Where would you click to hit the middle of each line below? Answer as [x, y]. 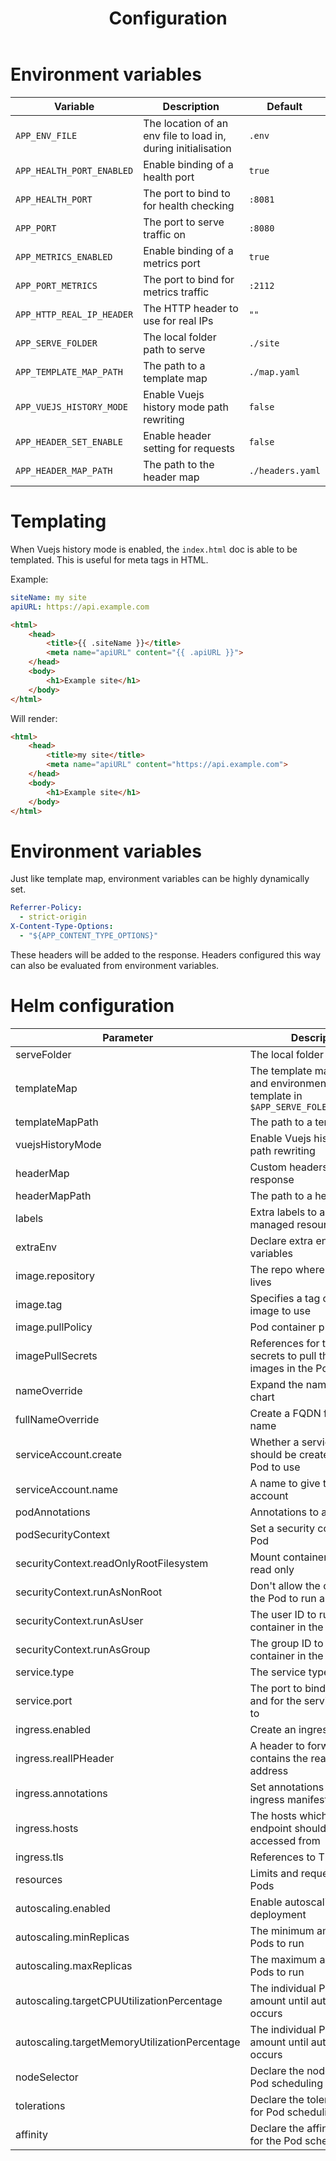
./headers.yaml [284, 470]
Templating [58, 521]
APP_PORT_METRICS [56, 285]
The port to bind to [187, 193]
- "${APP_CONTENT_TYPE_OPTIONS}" [89, 935]
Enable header [177, 435]
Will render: [34, 718]
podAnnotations [53, 1512]
